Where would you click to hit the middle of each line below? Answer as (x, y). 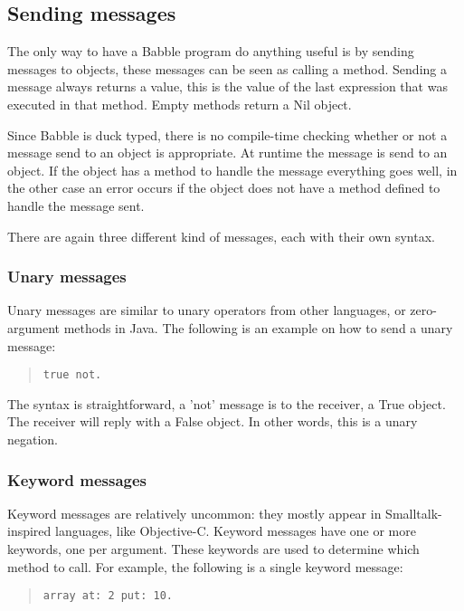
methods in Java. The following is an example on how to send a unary (258, 327)
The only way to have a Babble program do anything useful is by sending (211, 51)
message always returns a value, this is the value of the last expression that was (227, 86)
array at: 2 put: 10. (108, 596)
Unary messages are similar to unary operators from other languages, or (207, 310)
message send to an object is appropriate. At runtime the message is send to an (227, 153)
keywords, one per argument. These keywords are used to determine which (213, 548)
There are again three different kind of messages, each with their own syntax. (221, 236)
